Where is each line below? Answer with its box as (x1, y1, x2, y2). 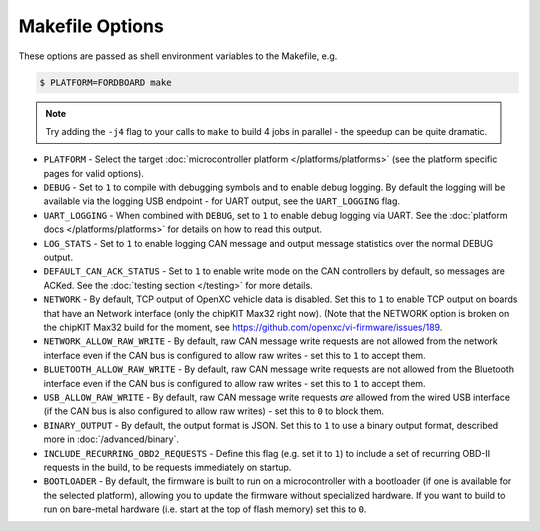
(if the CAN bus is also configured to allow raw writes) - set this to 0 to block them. (43, 405, 385, 417)
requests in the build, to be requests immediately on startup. (43, 461, 292, 473)
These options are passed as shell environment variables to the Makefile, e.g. (18, 50, 338, 62)
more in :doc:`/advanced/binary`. (43, 433, 180, 445)
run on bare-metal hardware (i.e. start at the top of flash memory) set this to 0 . (43, 503, 367, 515)
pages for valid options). (43, 167, 145, 179)
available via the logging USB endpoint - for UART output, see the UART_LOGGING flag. (43, 195, 400, 207)
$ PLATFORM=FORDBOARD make (39, 76, 172, 88)
